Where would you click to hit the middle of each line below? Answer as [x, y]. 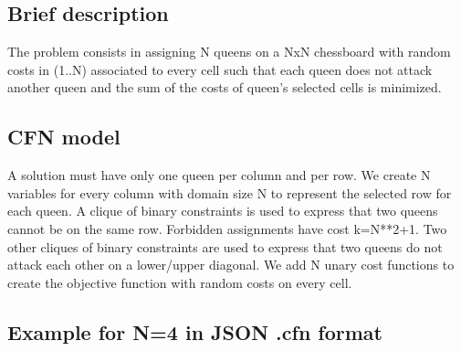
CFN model [64, 137]
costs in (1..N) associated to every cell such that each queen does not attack [220, 69]
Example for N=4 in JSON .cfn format [195, 331]
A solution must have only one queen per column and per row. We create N [219, 175]
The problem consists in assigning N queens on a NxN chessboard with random [229, 52]
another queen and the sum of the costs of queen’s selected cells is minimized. [225, 87]
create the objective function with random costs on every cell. [180, 282]
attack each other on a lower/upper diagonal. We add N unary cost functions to [231, 265]
